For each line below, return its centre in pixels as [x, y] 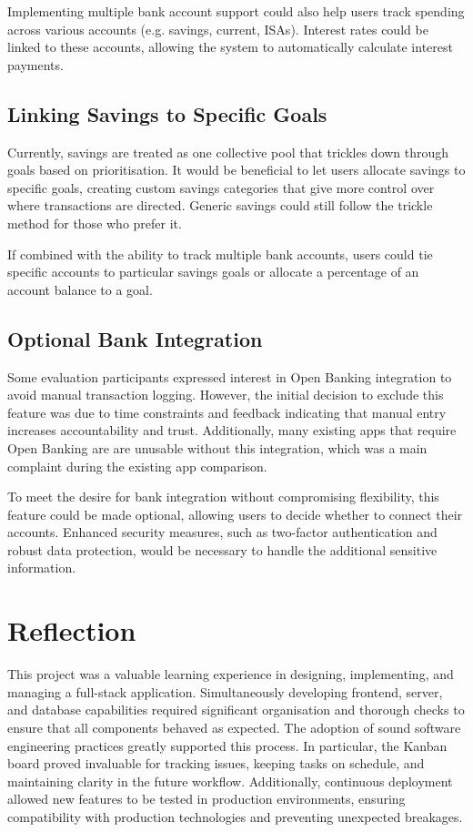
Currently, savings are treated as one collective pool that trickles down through [228, 152]
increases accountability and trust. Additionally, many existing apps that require [232, 430]
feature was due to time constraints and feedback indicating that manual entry [227, 412]
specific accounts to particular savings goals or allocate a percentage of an [213, 272]
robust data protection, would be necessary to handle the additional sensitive [222, 549]
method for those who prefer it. [95, 223]
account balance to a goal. [80, 289]
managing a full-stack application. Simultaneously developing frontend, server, [225, 691]
